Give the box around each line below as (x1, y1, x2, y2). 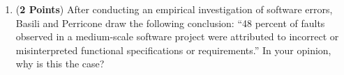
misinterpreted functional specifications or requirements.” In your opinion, (15, 42, 331, 57)
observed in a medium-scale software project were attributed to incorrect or (15, 29, 339, 44)
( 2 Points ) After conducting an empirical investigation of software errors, (15, 2, 333, 16)
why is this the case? (15, 56, 105, 71)
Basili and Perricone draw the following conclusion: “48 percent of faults (15, 15, 325, 30)
